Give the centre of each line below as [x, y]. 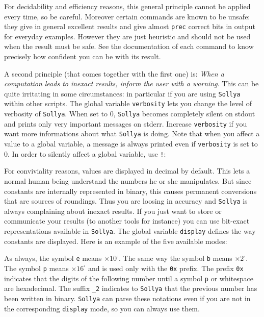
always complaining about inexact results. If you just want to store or [113, 211]
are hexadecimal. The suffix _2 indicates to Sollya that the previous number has [131, 288]
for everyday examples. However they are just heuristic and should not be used [127, 36]
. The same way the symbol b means [175, 258]
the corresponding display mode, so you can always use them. [102, 308]
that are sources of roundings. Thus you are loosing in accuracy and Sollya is [126, 201]
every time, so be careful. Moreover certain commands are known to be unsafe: [127, 16]
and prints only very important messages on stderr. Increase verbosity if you [126, 123]
